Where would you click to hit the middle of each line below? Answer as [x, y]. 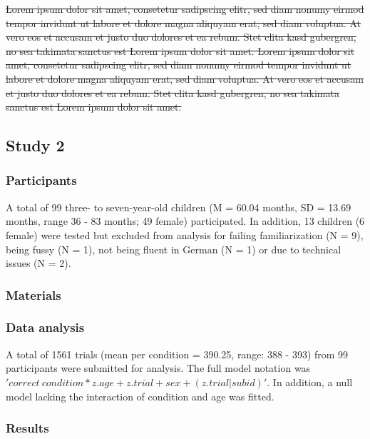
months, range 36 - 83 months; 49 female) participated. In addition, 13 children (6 [185, 221]
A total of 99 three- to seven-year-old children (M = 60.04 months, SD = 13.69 [179, 207]
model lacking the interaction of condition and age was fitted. [140, 396]
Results [27, 428]
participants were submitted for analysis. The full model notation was [158, 368]
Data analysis [45, 327]
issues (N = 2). [38, 263]
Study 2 [35, 145]
